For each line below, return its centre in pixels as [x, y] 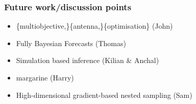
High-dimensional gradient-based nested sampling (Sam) [104, 95]
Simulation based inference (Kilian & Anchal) [88, 60]
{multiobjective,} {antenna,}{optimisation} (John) [94, 26]
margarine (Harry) [45, 77]
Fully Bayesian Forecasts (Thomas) [71, 43]
